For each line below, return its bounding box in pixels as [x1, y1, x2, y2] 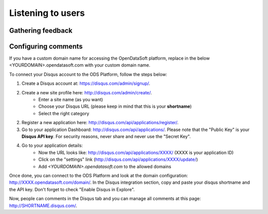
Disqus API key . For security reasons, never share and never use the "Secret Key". [21, 133, 191, 139]
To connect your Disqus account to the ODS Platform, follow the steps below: [9, 71, 167, 77]
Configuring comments [9, 42, 83, 51]
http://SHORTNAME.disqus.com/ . [9, 203, 77, 209]
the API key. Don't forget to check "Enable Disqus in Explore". [9, 186, 135, 192]
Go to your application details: [21, 143, 83, 148]
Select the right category [38, 110, 89, 116]
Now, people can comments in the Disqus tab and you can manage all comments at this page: [9, 196, 201, 202]
